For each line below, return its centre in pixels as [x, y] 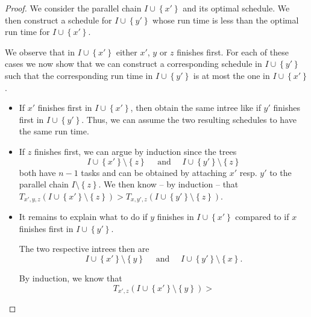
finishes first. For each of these [233, 52]
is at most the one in [231, 75]
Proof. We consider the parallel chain [73, 8]
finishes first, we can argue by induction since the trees [135, 151]
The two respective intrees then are [84, 249]
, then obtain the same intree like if [196, 108]
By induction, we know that [71, 278]
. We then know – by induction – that [168, 184]
